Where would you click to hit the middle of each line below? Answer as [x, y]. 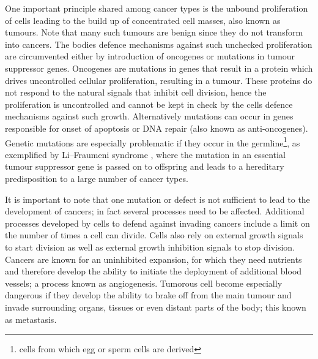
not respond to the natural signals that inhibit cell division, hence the [136, 92]
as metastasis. [31, 319]
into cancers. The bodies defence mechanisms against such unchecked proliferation [159, 44]
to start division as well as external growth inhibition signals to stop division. [150, 247]
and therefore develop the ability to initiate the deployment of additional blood [153, 271]
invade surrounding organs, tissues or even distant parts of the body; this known [156, 307]
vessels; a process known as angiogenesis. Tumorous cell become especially [144, 283]
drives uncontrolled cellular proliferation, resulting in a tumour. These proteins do [159, 80]
